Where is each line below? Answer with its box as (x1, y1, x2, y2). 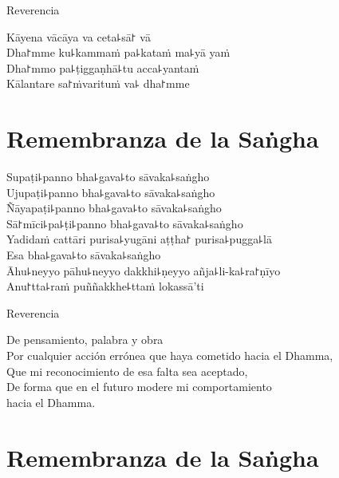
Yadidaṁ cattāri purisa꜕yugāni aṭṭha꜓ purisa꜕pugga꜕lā (6, 231, 272, 247)
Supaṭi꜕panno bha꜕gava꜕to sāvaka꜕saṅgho (6, 168, 210, 185)
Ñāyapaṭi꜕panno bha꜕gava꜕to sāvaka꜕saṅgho (6, 199, 222, 216)
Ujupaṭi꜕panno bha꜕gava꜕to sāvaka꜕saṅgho (6, 184, 215, 200)
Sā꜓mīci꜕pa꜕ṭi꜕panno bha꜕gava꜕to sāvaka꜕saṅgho (6, 215, 243, 231)
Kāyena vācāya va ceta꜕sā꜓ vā (6, 28, 151, 45)
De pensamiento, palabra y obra (6, 331, 164, 348)
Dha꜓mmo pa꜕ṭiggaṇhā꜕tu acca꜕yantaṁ (6, 59, 199, 76)
